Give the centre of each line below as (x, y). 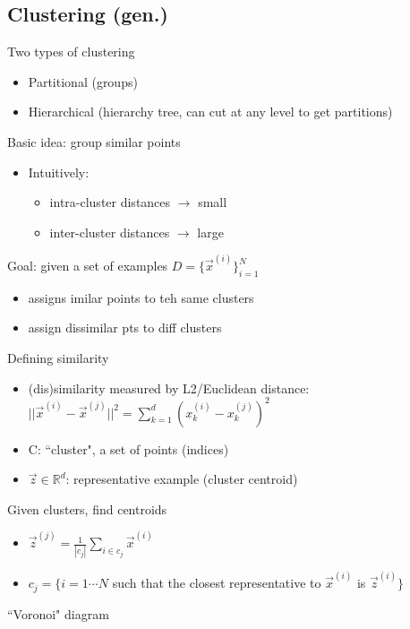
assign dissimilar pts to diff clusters (125, 327)
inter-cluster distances (110, 232)
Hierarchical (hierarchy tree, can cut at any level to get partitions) (210, 112)
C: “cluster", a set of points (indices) (128, 448)
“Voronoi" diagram (58, 613)
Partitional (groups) (83, 81)
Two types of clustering (71, 52)
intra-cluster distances (110, 202)
